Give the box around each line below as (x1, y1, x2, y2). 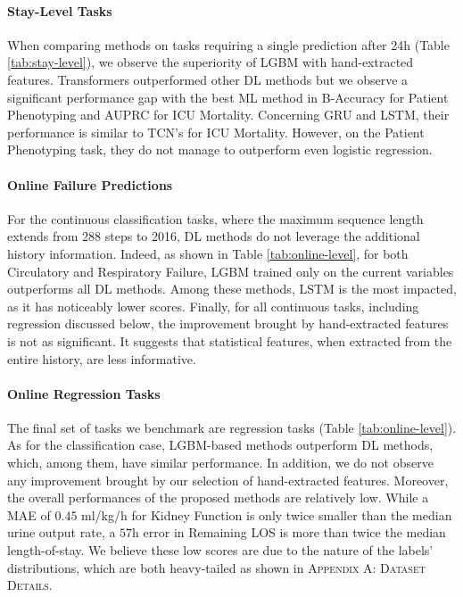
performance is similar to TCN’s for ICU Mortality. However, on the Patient (7, 122, 425, 141)
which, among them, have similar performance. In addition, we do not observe (7, 453, 434, 472)
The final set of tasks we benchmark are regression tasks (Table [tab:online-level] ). (7, 418, 457, 436)
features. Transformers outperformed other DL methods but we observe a (7, 70, 409, 88)
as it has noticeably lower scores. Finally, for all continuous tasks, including (7, 296, 419, 315)
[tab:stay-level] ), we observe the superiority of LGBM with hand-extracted (7, 53, 414, 71)
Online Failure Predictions (7, 175, 173, 194)
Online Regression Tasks (7, 384, 161, 402)
